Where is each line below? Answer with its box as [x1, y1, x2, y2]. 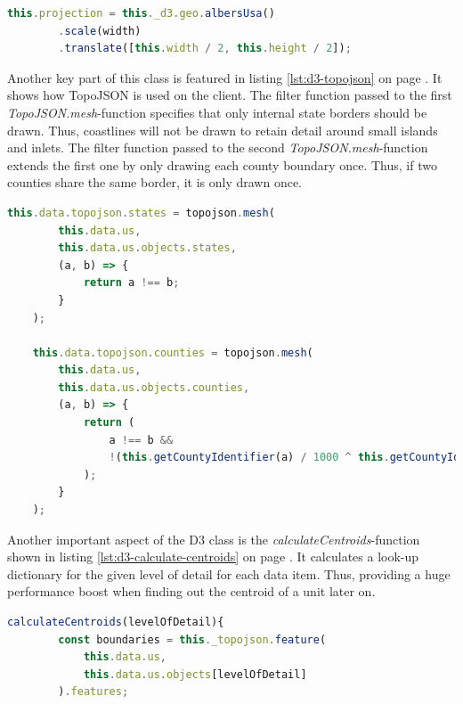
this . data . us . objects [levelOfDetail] [83, 667, 307, 681]
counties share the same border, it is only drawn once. [7, 173, 303, 192]
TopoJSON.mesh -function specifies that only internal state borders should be [7, 102, 427, 121]
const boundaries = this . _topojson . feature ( [58, 633, 327, 646]
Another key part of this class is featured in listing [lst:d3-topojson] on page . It [7, 68, 443, 86]
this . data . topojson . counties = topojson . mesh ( [32, 346, 313, 359]
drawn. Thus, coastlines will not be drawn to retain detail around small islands [7, 120, 438, 139]
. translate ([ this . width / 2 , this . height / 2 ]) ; [58, 42, 352, 55]
